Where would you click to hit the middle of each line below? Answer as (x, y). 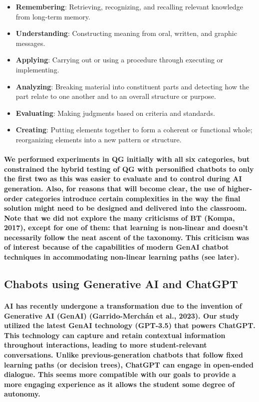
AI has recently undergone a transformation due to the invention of (123, 306)
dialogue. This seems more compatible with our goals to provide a (120, 374)
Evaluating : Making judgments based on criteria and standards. (115, 113)
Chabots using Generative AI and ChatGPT (121, 284)
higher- (240, 188)
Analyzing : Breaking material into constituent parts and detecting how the (132, 86)
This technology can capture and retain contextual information (115, 335)
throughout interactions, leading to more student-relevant (106, 345)
